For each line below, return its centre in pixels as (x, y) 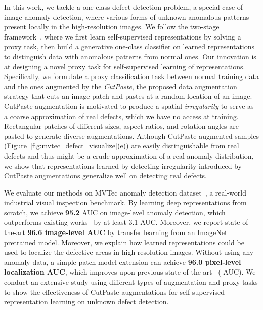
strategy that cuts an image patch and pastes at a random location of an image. (128, 96)
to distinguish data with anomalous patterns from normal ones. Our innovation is (130, 56)
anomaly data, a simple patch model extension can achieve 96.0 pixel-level (123, 262)
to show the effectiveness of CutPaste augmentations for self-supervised (115, 292)
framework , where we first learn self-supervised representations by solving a (123, 36)
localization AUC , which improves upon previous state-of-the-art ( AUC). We (130, 272)
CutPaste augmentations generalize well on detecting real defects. (106, 176)
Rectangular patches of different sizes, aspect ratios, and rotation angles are (121, 126)
